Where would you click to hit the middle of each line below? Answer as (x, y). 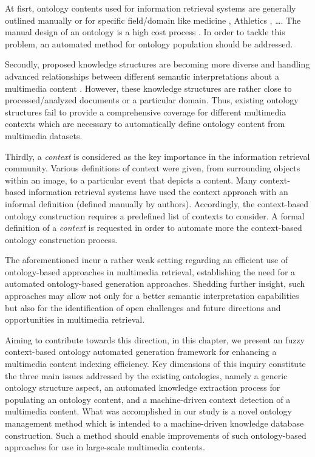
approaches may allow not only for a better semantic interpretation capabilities (152, 296)
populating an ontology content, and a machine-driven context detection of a (148, 399)
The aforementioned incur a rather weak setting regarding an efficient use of (147, 260)
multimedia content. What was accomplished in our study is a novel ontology (148, 411)
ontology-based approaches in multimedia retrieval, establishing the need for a (150, 271)
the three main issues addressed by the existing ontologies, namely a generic (146, 375)
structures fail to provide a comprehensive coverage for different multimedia (146, 112)
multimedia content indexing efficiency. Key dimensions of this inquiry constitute (155, 364)
